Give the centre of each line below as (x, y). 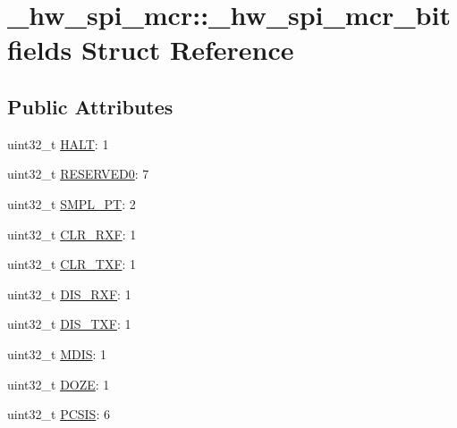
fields (40, 50)
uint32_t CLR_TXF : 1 (72, 264)
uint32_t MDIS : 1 (57, 353)
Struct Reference (187, 50)
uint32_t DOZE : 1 (59, 384)
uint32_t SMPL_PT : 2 (72, 203)
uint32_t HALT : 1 (58, 143)
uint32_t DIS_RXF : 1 (69, 294)
